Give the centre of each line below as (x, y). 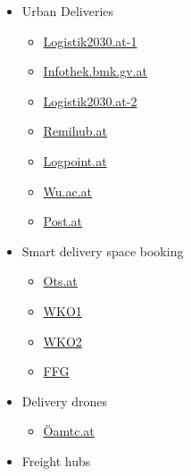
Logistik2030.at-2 (90, 100)
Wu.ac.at (68, 191)
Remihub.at (75, 131)
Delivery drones (65, 401)
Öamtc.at (69, 431)
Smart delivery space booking (103, 251)
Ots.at (60, 281)
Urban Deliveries (68, 11)
